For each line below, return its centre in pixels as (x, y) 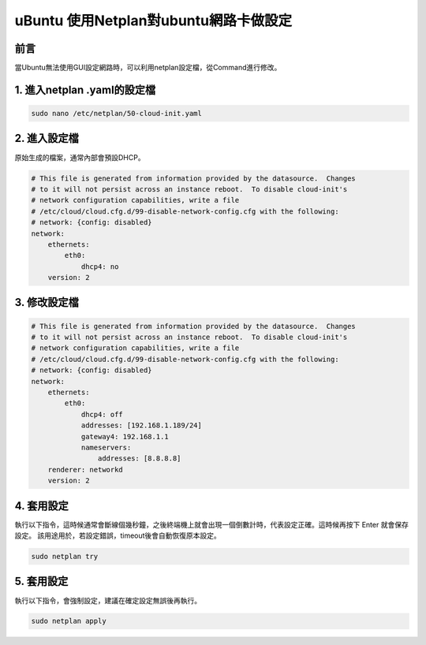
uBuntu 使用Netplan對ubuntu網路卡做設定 (153, 21)
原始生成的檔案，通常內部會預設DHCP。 (80, 157)
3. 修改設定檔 (47, 302)
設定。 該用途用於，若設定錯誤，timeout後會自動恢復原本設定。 (118, 535)
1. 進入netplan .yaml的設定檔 (85, 89)
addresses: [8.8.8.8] (139, 459)
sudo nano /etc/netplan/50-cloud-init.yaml (117, 114)
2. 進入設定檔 (47, 138)
